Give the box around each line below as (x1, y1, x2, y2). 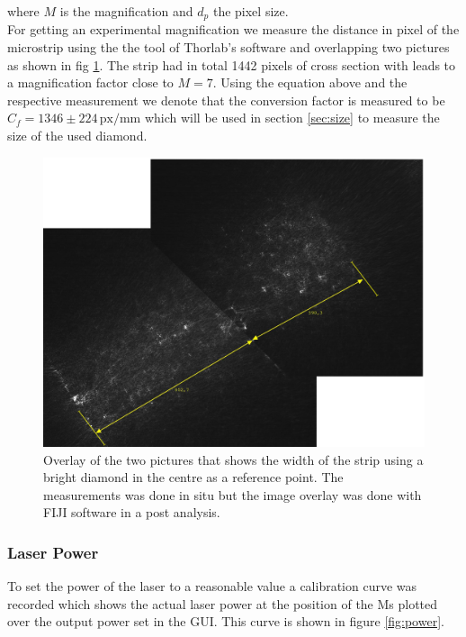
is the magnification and (59, 2, 193, 20)
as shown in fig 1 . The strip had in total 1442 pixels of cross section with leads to (7, 55, 456, 74)
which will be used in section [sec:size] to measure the (144, 108, 440, 127)
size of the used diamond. (7, 126, 148, 145)
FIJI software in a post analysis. (43, 503, 220, 522)
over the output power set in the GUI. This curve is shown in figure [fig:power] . (7, 612, 444, 631)
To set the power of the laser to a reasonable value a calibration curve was (7, 577, 417, 596)
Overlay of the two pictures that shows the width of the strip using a (43, 450, 424, 469)
